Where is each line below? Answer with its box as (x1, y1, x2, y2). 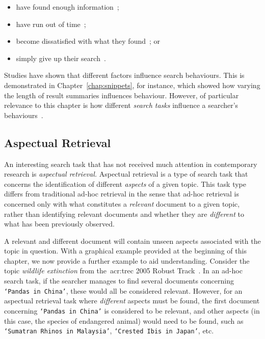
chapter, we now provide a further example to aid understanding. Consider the (4, 255, 250, 266)
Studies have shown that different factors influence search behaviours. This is (4, 70, 245, 80)
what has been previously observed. (4, 218, 115, 229)
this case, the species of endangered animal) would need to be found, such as (4, 315, 244, 326)
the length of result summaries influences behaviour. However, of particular (4, 90, 239, 100)
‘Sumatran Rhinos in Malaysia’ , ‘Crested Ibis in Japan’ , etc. (4, 325, 214, 336)
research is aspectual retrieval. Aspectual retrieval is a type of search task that (4, 168, 248, 179)
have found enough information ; (16, 2, 119, 12)
